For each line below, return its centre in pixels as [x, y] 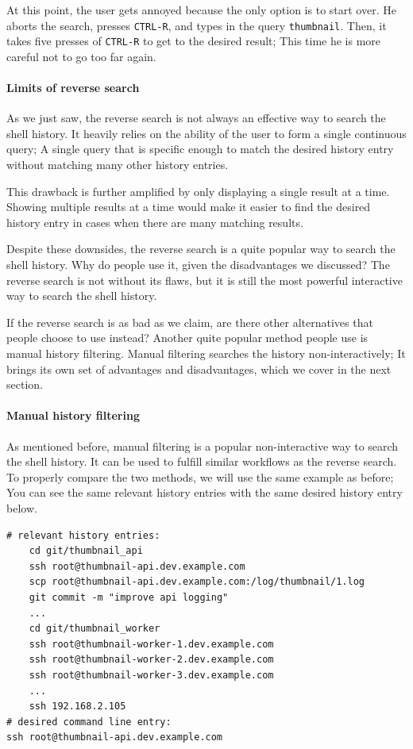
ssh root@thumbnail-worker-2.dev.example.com [151, 660]
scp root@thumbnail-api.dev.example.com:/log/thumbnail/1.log [197, 582]
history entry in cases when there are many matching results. [155, 222]
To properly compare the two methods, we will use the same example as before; [200, 476]
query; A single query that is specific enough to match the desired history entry [200, 149]
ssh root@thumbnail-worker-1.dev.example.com [151, 644]
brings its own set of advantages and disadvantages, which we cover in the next [199, 369]
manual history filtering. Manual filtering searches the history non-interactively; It [206, 353]
